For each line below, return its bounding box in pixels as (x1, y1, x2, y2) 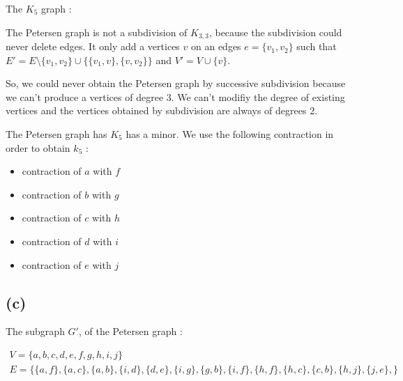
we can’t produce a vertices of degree (6, 89, 164, 104)
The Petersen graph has (6, 127, 107, 141)
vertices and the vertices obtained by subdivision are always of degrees (6, 103, 307, 118)
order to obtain (6, 140, 70, 155)
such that (296, 39, 337, 54)
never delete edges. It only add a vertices (6, 39, 180, 54)
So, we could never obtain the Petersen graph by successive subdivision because (6, 76, 346, 91)
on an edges (190, 39, 241, 54)
